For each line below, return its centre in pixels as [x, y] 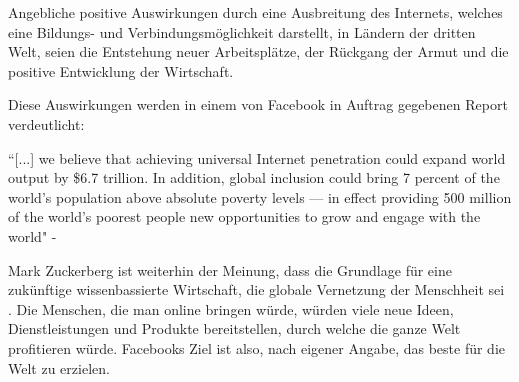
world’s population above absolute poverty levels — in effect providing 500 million [260, 196]
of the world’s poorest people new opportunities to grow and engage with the [244, 216]
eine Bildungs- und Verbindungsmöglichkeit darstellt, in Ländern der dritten [242, 31]
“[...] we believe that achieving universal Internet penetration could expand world [257, 157]
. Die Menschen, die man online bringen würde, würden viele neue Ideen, [231, 308]
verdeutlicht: [46, 123]
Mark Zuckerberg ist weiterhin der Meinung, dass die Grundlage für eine [230, 269]
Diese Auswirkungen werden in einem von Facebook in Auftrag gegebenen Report [258, 104]
